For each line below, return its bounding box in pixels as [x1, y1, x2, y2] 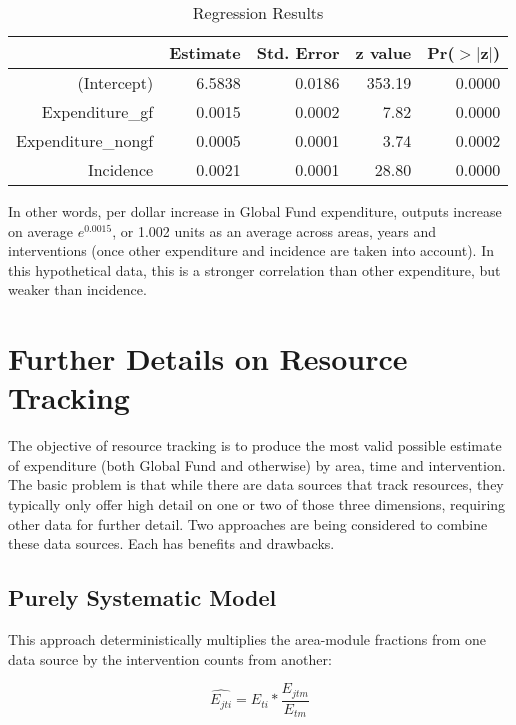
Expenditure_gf [41, 100, 154, 123]
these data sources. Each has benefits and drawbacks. [8, 533, 335, 554]
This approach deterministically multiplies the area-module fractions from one [8, 629, 487, 650]
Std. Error [256, 41, 340, 64]
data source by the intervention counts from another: [8, 648, 332, 669]
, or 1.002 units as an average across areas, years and [112, 220, 436, 241]
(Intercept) [77, 71, 154, 94]
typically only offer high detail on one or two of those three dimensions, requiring [8, 494, 506, 515]
